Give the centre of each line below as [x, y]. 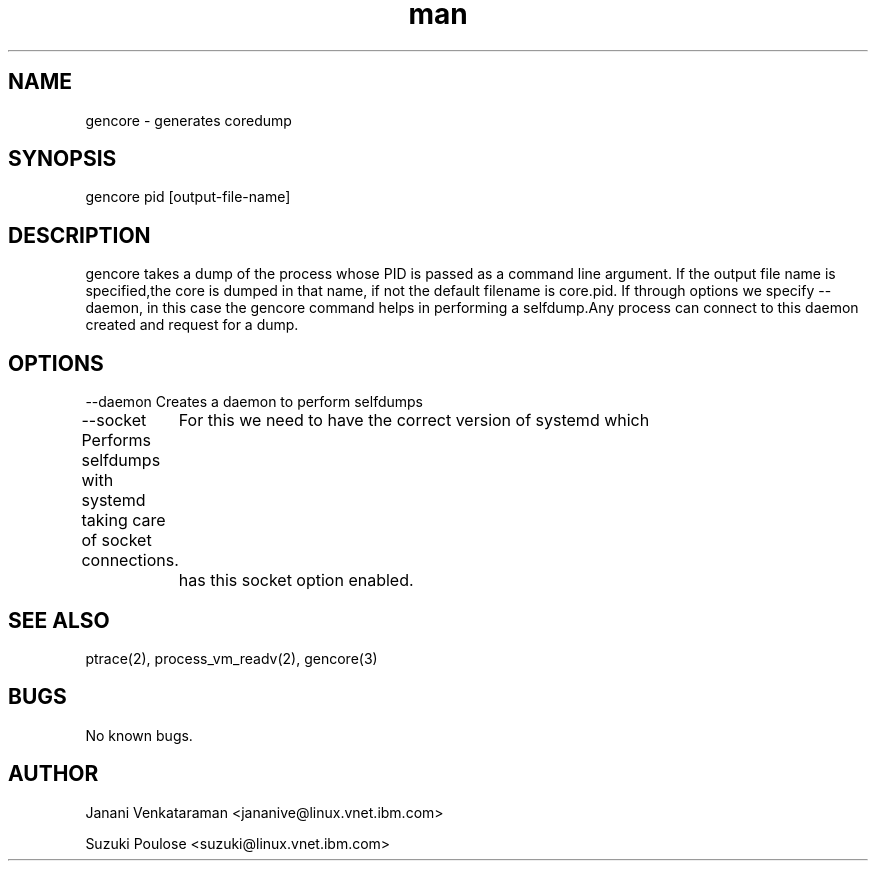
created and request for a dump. [192, 325]
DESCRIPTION [79, 235]
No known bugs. [139, 735]
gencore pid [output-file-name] [188, 197]
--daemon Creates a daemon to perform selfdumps [254, 402]
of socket [116, 540]
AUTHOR [53, 774]
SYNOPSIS [62, 159]
